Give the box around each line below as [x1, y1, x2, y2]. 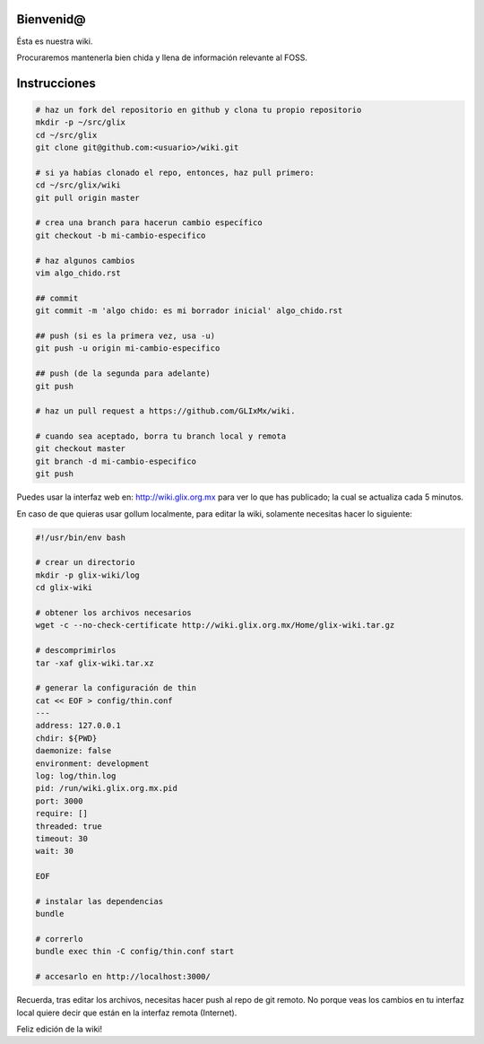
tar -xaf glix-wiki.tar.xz [35, 657, 154, 668]
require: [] [35, 808, 89, 819]
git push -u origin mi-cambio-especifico [35, 344, 220, 353]
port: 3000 [35, 796, 83, 806]
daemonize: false [35, 745, 112, 756]
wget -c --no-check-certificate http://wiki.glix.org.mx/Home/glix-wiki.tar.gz [35, 620, 395, 631]
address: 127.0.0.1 [35, 720, 121, 731]
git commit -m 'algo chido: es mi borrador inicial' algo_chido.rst [35, 306, 343, 316]
